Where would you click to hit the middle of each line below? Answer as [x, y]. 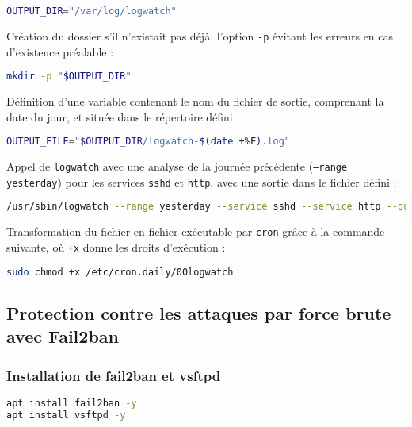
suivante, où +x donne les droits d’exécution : [116, 246]
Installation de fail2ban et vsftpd [114, 375]
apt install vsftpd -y [66, 415]
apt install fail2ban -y [72, 403]
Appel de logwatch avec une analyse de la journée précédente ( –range [177, 166]
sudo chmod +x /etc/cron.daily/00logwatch [120, 272]
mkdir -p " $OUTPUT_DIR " [69, 77]
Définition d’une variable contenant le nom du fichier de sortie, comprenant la [195, 101]
